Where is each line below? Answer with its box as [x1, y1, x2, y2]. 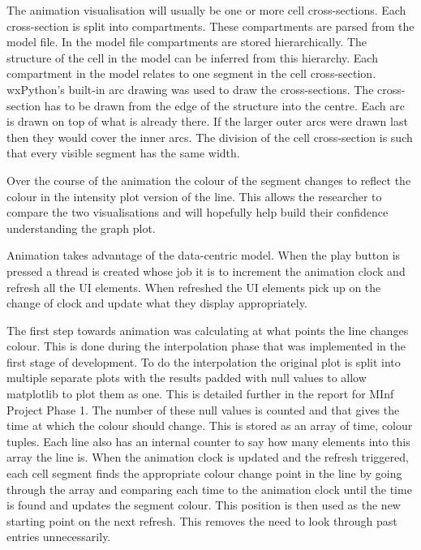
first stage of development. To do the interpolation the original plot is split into [6, 353, 401, 370]
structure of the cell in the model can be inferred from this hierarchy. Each [6, 49, 378, 66]
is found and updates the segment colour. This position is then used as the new [6, 496, 401, 513]
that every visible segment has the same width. [6, 144, 240, 161]
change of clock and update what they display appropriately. [6, 294, 307, 312]
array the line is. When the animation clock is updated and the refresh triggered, [6, 449, 409, 466]
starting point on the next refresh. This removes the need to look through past [6, 512, 397, 529]
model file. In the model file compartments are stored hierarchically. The [6, 33, 367, 50]
